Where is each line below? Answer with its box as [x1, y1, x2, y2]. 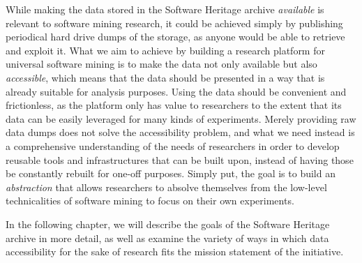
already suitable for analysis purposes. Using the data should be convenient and [6, 84, 347, 98]
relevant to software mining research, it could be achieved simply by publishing [6, 15, 343, 30]
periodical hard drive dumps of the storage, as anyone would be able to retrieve [6, 29, 345, 44]
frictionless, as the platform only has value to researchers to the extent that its [6, 98, 342, 112]
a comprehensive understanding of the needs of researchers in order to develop [6, 138, 340, 153]
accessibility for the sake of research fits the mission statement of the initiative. [6, 244, 344, 259]
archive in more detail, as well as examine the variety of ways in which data [6, 230, 329, 245]
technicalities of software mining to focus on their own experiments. [6, 193, 294, 208]
